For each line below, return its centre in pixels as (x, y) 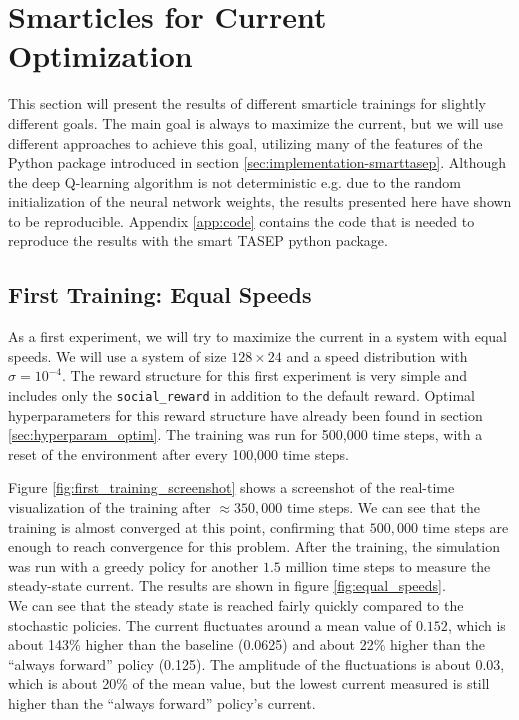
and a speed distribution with (377, 355)
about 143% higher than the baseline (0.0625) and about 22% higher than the (246, 644)
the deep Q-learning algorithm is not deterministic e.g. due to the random (234, 181)
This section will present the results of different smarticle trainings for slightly (247, 103)
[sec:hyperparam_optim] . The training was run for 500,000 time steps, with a (245, 434)
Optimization (100, 55)
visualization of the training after (109, 507)
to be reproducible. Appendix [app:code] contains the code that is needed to (241, 220)
